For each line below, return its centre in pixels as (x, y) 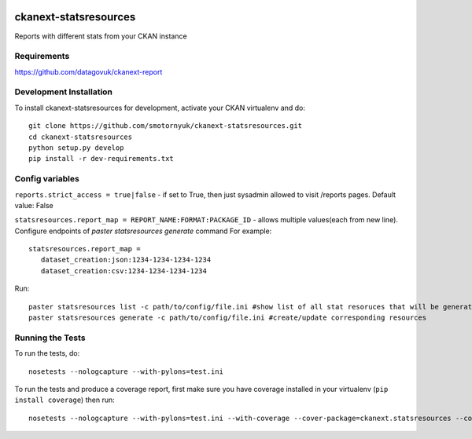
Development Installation (64, 92)
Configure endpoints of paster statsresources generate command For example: (143, 231)
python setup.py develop (76, 148)
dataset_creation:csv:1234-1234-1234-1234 (124, 271)
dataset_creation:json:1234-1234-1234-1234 (126, 260)
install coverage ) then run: (65, 400)
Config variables (47, 179)
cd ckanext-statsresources (81, 137)
